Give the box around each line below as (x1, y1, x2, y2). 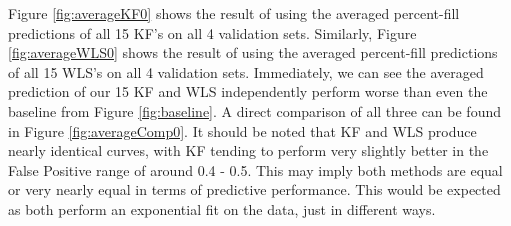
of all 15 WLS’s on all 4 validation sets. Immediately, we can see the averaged (8, 61, 484, 82)
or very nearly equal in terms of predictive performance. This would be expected (8, 179, 501, 200)
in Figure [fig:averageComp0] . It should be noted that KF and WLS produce (8, 120, 477, 141)
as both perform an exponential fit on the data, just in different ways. (8, 198, 436, 219)
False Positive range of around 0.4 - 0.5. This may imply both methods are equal (8, 159, 503, 180)
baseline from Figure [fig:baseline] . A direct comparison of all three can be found (8, 100, 501, 121)
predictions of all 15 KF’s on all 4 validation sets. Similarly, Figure (8, 22, 417, 43)
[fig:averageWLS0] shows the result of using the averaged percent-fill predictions (8, 42, 498, 63)
